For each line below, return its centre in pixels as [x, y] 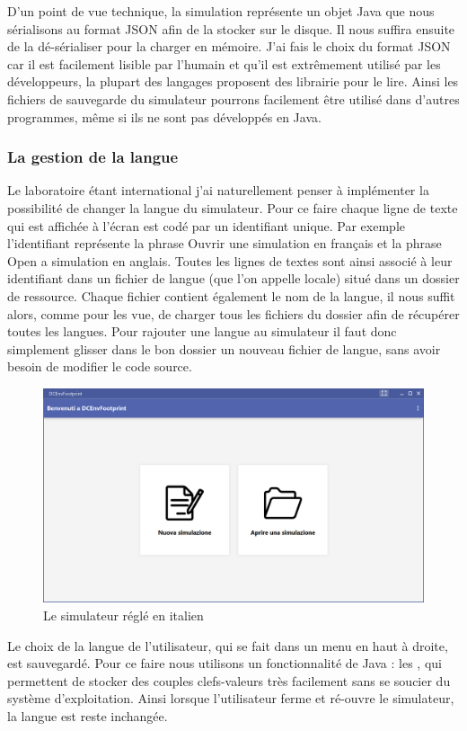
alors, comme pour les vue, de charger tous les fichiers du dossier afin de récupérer [233, 313]
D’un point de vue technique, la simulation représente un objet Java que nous [221, 11]
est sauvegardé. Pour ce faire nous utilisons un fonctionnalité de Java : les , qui [225, 663]
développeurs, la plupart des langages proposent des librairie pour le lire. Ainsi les [233, 81]
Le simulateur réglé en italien [123, 615]
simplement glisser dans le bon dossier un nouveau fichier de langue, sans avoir [224, 348]
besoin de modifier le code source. [100, 366]
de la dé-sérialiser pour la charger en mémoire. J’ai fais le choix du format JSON [229, 46]
